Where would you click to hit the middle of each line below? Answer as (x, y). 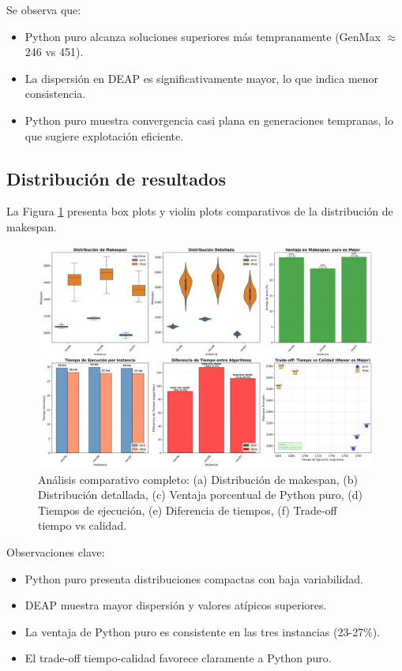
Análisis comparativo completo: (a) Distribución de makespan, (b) (198, 479)
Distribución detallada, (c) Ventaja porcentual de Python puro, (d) (200, 495)
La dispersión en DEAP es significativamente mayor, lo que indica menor (202, 78)
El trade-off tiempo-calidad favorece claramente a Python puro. (178, 658)
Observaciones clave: (56, 552)
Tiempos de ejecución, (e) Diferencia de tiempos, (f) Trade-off (188, 510)
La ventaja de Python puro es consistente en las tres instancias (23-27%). (203, 631)
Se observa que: (44, 9)
